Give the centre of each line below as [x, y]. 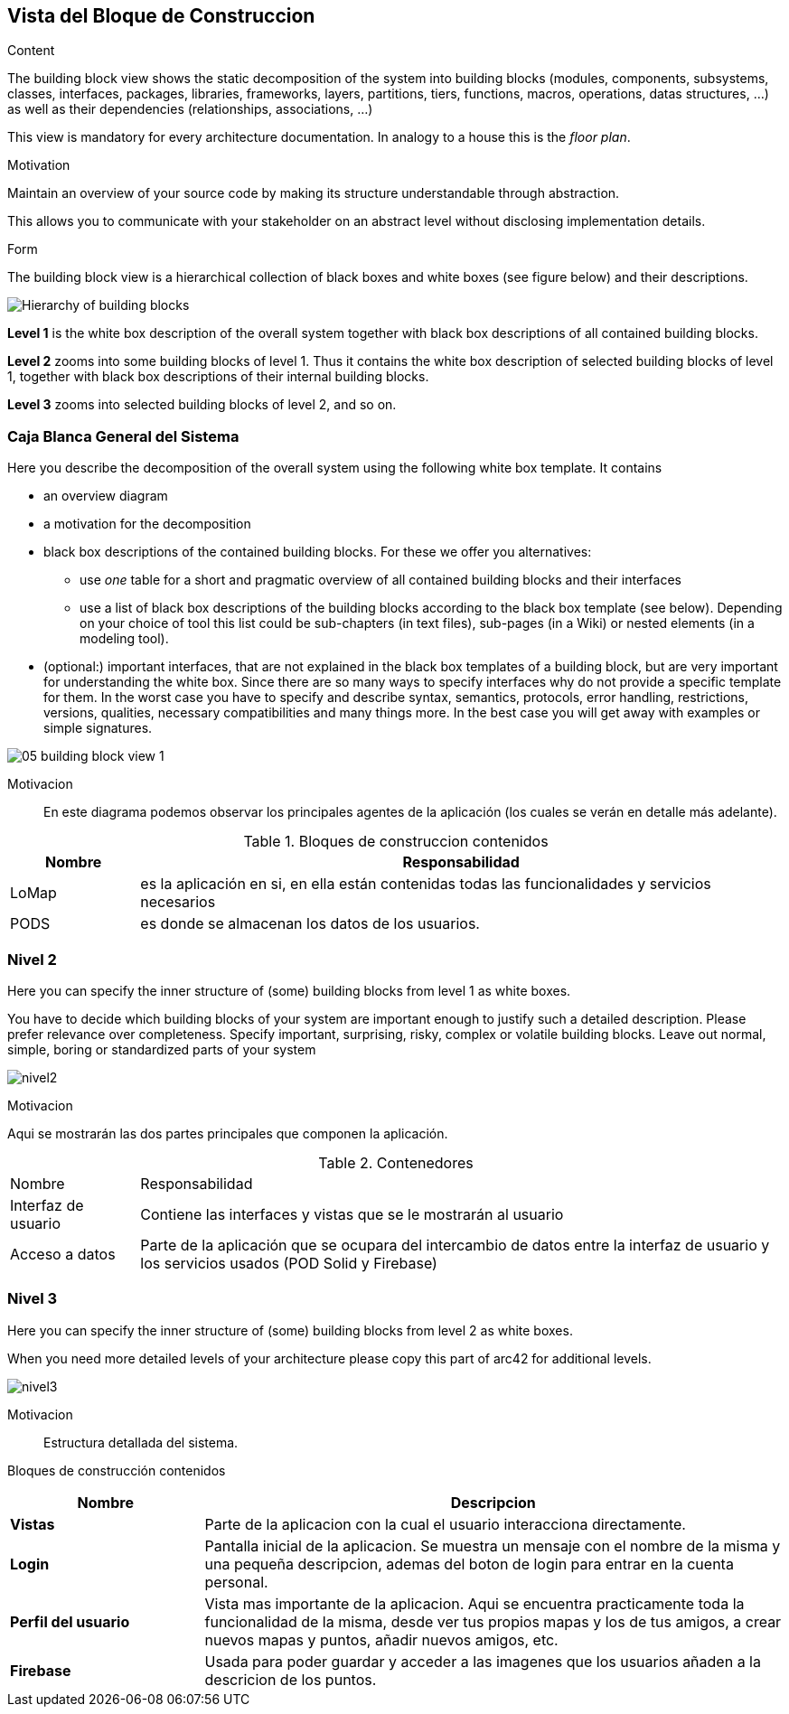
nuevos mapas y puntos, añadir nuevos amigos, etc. [381, 1639]
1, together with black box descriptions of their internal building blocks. [218, 377]
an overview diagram [106, 496]
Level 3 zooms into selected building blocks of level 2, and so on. [202, 405]
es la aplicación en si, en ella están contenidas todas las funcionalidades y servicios [426, 884]
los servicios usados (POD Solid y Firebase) [289, 1263]
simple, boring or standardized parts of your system [162, 1049]
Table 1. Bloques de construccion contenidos [396, 842]
